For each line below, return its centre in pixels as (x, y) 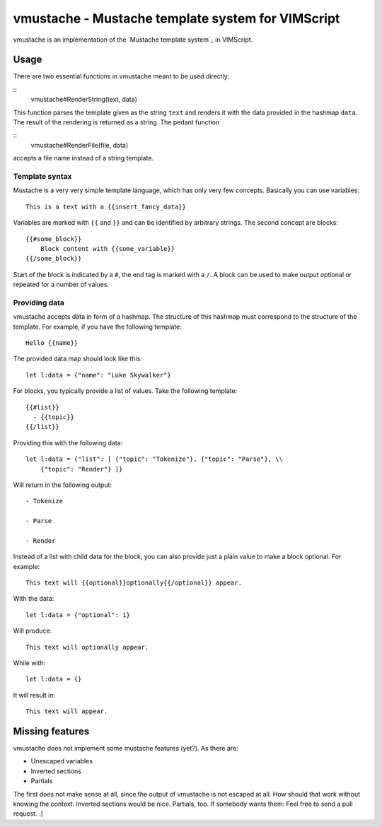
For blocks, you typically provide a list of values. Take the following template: (125, 391)
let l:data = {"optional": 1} (78, 615)
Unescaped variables (62, 761)
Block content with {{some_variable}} (108, 248)
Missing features (51, 731)
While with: (29, 663)
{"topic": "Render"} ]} (81, 469)
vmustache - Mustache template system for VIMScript (176, 18)
